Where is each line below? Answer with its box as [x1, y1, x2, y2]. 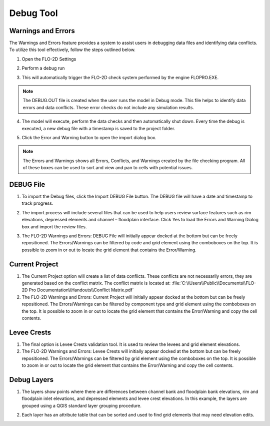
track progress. [21, 200, 53, 206]
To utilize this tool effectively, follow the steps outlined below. [9, 47, 136, 53]
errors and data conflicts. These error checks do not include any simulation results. [22, 104, 194, 110]
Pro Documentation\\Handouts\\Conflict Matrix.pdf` [28, 287, 134, 293]
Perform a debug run [21, 65, 65, 71]
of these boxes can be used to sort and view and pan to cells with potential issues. [22, 165, 193, 171]
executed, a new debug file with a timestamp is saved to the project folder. [21, 125, 175, 131]
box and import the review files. [21, 223, 87, 230]
